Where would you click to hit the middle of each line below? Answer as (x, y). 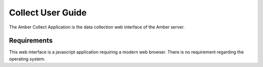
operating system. (27, 59)
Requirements (31, 41)
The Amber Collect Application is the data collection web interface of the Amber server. (97, 27)
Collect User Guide (48, 13)
